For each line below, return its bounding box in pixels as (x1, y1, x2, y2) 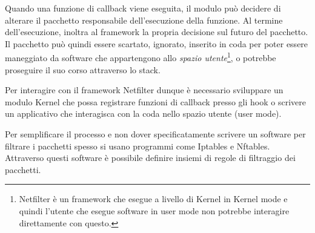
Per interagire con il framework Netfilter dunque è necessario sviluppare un (5, 84, 283, 96)
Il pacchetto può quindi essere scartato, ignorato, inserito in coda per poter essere (5, 37, 308, 50)
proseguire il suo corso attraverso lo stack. (5, 63, 161, 76)
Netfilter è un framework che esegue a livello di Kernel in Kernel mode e (19, 192, 288, 205)
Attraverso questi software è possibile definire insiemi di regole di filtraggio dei (5, 151, 296, 164)
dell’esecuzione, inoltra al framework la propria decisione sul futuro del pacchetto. (5, 25, 308, 38)
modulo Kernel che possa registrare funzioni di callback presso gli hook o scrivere (5, 95, 306, 108)
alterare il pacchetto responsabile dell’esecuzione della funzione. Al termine (5, 13, 283, 26)
